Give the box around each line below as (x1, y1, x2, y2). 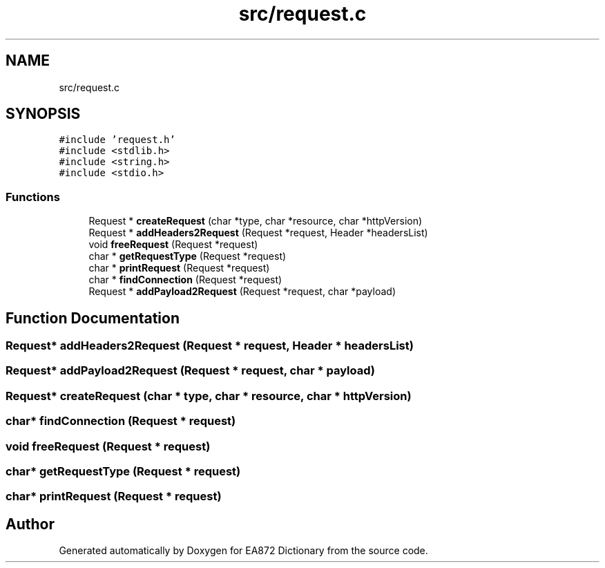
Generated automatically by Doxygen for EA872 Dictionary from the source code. (59, 545, 428, 557)
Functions (6, 189, 60, 204)
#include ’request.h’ (59, 134, 175, 146)
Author (6, 515, 55, 533)
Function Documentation (6, 309, 180, 327)
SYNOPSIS (6, 105, 81, 123)
